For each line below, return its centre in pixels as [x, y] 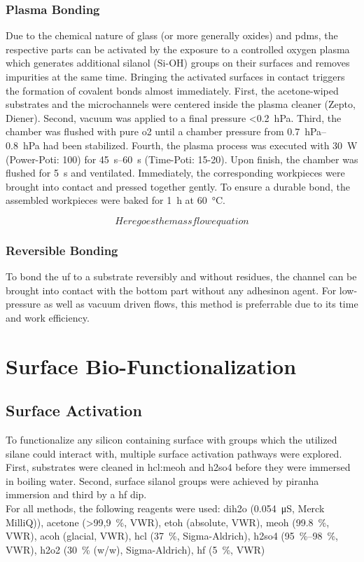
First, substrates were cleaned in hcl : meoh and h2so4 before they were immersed [178, 467]
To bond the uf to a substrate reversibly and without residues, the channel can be [181, 276]
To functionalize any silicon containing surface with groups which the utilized [171, 440]
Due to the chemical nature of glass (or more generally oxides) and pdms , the [172, 35]
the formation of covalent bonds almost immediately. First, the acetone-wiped [172, 90]
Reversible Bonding [62, 250]
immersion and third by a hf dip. [76, 494]
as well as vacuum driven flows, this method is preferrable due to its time [201, 304]
